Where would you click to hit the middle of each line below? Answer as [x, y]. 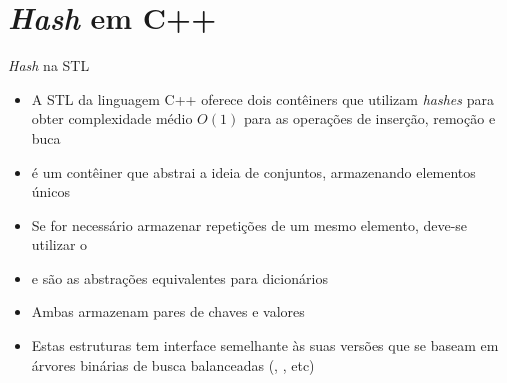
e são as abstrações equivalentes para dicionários [179, 277]
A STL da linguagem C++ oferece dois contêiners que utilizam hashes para [262, 98]
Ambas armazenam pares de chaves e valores [168, 311]
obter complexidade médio [112, 118]
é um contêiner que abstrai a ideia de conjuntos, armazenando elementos [253, 171]
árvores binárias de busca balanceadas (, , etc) [173, 364]
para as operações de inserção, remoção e [369, 118]
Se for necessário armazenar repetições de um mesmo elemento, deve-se [249, 224]
